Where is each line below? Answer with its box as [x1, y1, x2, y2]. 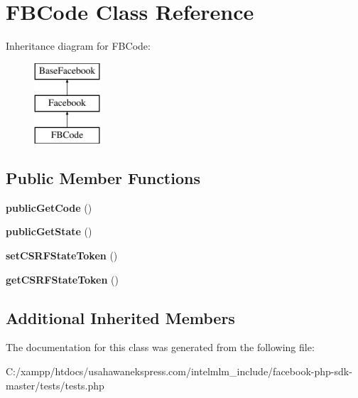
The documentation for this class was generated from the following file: [6, 340, 315, 355]
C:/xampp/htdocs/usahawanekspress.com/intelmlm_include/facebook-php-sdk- [6, 364, 352, 379]
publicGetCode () [6, 200, 92, 215]
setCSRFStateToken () [6, 248, 118, 263]
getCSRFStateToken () [6, 271, 119, 286]
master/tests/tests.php [6, 377, 104, 392]
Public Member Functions [6, 167, 200, 189]
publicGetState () [6, 224, 92, 239]
